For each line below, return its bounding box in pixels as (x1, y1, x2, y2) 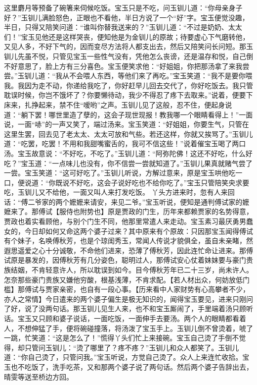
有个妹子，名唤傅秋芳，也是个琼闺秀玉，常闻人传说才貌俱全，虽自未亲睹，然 (4, 235, 253, 246)
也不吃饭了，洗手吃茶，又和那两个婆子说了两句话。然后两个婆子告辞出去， (10, 361, 253, 372)
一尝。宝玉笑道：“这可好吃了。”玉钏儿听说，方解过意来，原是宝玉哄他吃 (4, 167, 236, 178)
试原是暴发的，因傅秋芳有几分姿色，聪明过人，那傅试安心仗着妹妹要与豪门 (4, 255, 246, 265)
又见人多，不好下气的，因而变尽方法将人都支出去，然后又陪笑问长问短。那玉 (4, 41, 253, 52)
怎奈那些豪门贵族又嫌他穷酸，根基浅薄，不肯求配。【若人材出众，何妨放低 (4, 274, 243, 284)
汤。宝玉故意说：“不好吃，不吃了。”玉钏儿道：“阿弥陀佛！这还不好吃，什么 (4, 148, 246, 158)
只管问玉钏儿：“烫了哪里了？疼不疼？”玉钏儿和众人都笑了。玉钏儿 (24, 342, 239, 352)
